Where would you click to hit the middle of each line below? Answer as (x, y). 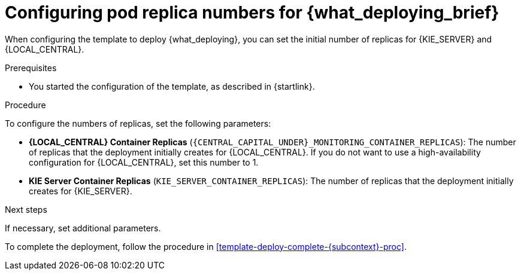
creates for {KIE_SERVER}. (81, 191)
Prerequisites (31, 68)
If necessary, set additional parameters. (83, 228)
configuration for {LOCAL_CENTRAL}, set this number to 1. (144, 162)
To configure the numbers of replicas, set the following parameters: (138, 123)
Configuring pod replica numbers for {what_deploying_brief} (252, 13)
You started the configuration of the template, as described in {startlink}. (172, 86)
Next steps (26, 209)
